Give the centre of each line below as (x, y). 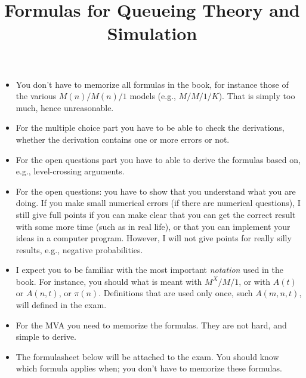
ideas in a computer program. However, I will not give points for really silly (154, 238)
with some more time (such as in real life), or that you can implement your (153, 226)
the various (36, 96)
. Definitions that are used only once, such (176, 293)
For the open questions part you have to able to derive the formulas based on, (158, 159)
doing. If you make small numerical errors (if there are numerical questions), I (158, 203)
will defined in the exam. (61, 305)
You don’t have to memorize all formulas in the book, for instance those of (152, 84)
